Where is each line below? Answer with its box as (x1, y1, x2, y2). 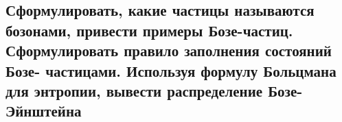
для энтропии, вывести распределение (5, 80, 263, 101)
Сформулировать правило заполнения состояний (5, 40, 332, 61)
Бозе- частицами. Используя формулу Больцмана (5, 60, 337, 81)
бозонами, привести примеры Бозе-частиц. (5, 19, 293, 40)
